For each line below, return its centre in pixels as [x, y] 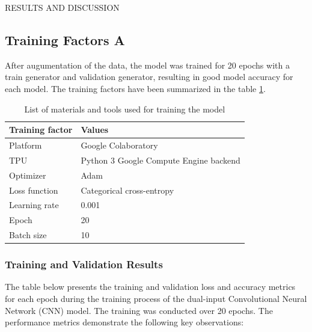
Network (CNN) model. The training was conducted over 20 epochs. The [139, 310]
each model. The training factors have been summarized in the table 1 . [135, 88]
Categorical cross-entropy [127, 190]
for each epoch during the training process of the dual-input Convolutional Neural [156, 298]
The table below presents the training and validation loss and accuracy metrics [150, 287]
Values [95, 130]
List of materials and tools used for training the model [125, 109]
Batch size [28, 235]
